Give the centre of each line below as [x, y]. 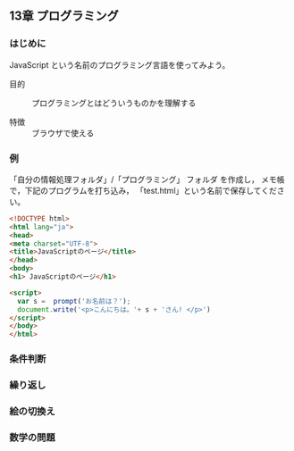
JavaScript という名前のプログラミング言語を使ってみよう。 [120, 64]
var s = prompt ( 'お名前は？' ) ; [74, 301]
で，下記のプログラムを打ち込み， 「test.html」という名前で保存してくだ [143, 190]
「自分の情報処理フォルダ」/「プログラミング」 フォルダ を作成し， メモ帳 [147, 179]
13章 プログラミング [64, 16]
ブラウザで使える [63, 133]
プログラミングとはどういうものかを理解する [114, 103]
